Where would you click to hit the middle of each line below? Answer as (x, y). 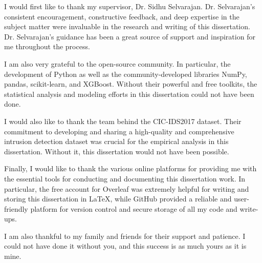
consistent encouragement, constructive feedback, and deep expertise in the (122, 16)
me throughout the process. (47, 46)
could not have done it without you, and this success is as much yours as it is (125, 246)
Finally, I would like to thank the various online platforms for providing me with (130, 168)
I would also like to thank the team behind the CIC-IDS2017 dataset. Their (123, 121)
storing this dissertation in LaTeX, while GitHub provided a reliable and (118, 199)
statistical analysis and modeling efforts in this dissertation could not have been (129, 94)
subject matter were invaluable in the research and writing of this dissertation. (127, 26)
